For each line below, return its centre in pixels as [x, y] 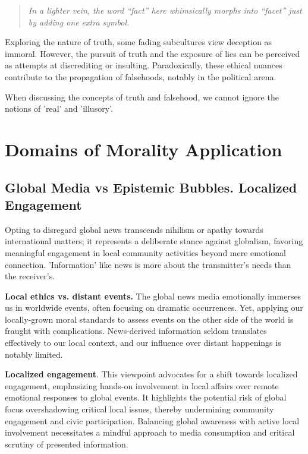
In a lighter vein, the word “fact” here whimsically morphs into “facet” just [165, 10]
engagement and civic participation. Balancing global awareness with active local [152, 420]
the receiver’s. [30, 276]
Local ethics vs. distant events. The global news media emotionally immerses [153, 296]
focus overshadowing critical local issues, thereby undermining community [139, 409]
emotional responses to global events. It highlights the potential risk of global [146, 397]
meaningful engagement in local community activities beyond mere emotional [145, 252]
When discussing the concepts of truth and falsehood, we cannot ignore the [142, 97]
